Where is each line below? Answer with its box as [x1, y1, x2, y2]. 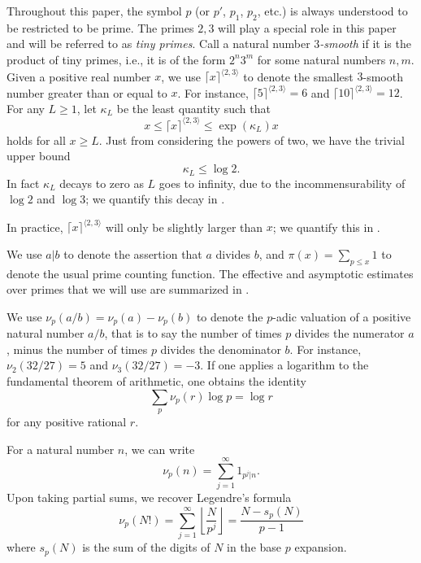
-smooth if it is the [319, 35, 411, 52]
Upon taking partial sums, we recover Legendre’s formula [7, 489, 292, 506]
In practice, [7, 218, 63, 235]
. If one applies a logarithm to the [200, 356, 369, 373]
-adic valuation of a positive [272, 308, 411, 325]
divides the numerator [294, 325, 405, 342]
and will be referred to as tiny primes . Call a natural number [7, 35, 310, 52]
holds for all [7, 131, 66, 148]
